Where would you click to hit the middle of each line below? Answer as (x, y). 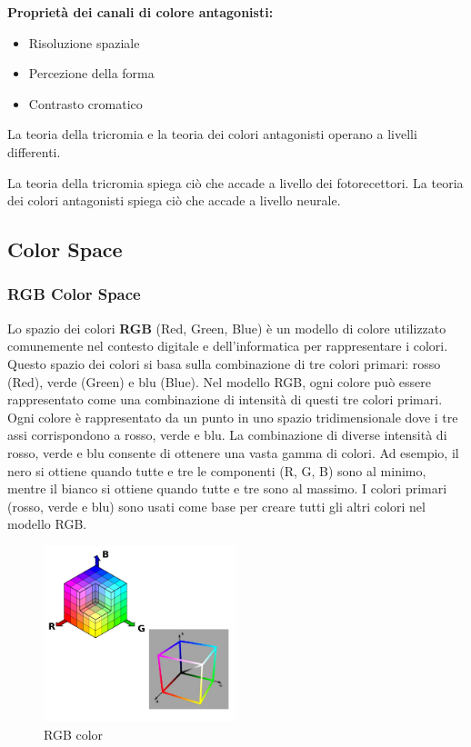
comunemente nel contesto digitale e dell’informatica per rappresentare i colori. (228, 346)
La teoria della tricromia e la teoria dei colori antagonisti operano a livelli (212, 134)
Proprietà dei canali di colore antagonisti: (140, 12)
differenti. (34, 151)
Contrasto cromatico (85, 103)
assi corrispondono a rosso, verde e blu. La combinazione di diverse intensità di (227, 435)
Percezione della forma (91, 73)
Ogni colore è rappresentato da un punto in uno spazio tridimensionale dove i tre (233, 417)
